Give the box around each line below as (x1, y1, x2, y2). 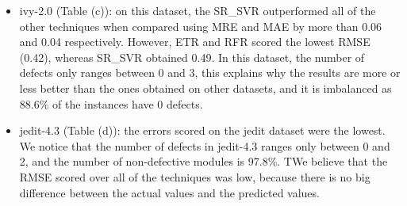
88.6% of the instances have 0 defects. (19, 95, 203, 112)
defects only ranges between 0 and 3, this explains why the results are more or (19, 64, 401, 81)
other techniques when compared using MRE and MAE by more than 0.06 (19, 17, 382, 34)
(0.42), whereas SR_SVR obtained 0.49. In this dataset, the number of (19, 48, 365, 65)
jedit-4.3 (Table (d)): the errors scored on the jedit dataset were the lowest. (19, 122, 386, 139)
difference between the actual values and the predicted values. (19, 184, 320, 200)
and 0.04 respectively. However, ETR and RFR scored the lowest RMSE (19, 33, 371, 50)
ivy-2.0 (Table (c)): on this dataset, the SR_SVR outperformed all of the (19, 2, 376, 18)
